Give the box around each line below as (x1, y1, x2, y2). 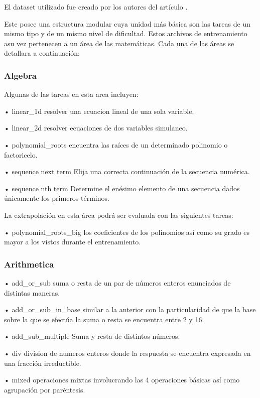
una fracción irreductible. (4, 357, 81, 368)
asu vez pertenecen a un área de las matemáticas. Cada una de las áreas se (4, 38, 234, 48)
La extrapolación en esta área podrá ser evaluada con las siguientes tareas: (4, 209, 233, 220)
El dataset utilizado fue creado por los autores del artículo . (4, 2, 188, 12)
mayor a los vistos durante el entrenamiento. (4, 236, 141, 247)
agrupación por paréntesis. (4, 384, 85, 394)
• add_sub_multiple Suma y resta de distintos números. (4, 331, 180, 341)
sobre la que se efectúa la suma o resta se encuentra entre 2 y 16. (4, 314, 204, 324)
